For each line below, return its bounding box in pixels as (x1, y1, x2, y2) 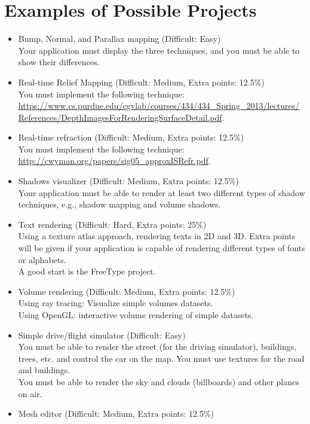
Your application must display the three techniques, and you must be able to (18, 44, 300, 56)
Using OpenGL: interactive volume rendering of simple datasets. (18, 309, 254, 321)
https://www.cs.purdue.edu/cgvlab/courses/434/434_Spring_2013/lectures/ (18, 99, 300, 112)
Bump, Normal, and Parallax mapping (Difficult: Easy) (18, 32, 221, 45)
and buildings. (18, 364, 70, 376)
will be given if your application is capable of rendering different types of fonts (18, 242, 305, 254)
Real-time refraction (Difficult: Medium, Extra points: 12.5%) (18, 131, 244, 144)
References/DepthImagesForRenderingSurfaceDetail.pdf (18, 111, 222, 123)
